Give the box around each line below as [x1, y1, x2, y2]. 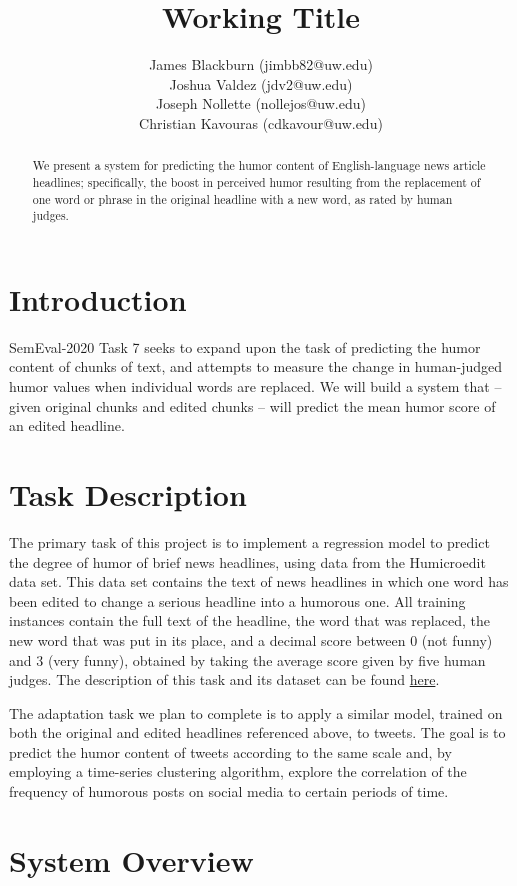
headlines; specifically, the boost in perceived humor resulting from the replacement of [32, 173, 481, 190]
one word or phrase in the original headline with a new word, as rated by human [32, 190, 453, 207]
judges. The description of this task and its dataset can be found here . [9, 669, 440, 690]
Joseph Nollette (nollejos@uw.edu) [156, 93, 366, 114]
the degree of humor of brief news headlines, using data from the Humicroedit [9, 551, 486, 572]
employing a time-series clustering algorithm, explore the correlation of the [9, 761, 467, 782]
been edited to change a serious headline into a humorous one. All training [9, 590, 466, 611]
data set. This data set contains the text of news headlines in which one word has [9, 571, 509, 592]
